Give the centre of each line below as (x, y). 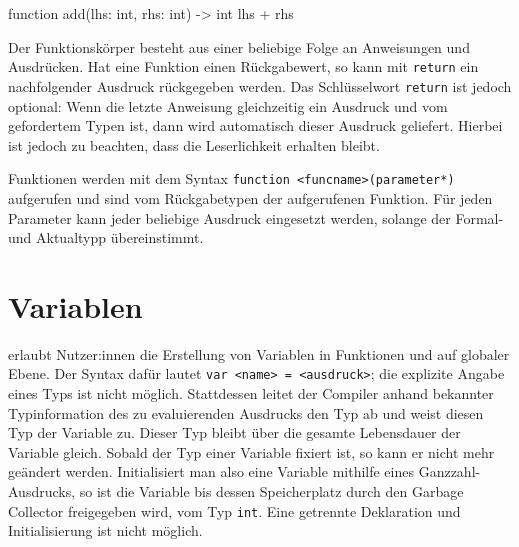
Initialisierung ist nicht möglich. (105, 530)
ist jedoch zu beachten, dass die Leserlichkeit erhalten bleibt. (194, 144)
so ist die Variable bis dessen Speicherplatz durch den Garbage (271, 491)
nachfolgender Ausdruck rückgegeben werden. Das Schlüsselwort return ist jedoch (260, 85)
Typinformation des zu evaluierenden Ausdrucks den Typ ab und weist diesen (246, 412)
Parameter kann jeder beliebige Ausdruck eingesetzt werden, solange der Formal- (256, 217)
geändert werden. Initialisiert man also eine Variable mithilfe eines (211, 471)
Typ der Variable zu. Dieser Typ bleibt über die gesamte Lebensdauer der (234, 432)
